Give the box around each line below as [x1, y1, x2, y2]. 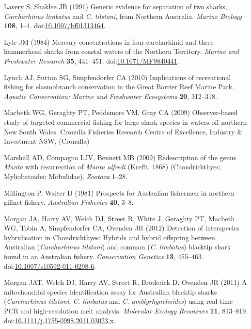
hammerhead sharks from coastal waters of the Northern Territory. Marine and [4, 46, 239, 56]
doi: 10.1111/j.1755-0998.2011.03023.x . [4, 315, 116, 325]
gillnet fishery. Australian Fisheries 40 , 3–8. [4, 197, 134, 207]
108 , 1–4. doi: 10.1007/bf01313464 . [4, 20, 106, 31]
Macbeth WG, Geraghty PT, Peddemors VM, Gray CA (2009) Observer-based [4, 107, 238, 117]
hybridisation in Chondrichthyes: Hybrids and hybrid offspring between [4, 232, 215, 242]
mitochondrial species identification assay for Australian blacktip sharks [4, 286, 217, 296]
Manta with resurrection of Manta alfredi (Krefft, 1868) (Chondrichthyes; [4, 162, 221, 172]
